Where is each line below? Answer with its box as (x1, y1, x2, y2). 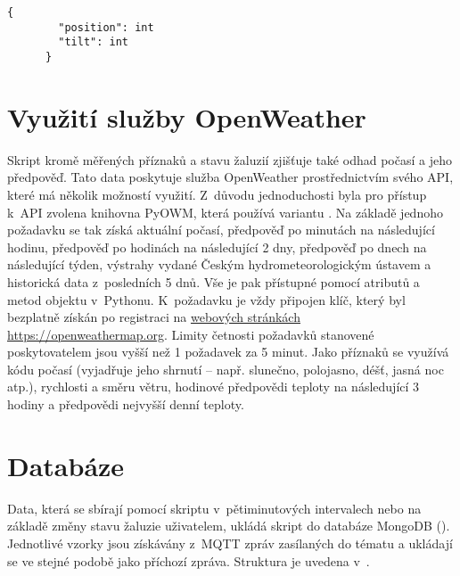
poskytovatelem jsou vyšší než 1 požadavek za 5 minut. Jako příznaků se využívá (7, 342, 449, 361)
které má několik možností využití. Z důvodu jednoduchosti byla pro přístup (7, 185, 427, 203)
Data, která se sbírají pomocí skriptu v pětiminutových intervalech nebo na (7, 498, 422, 517)
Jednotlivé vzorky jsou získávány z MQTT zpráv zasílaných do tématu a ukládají (7, 533, 453, 552)
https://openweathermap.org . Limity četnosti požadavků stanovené (7, 325, 374, 343)
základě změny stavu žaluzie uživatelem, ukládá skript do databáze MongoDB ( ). (7, 516, 450, 535)
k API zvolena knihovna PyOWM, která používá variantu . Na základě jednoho (7, 202, 443, 221)
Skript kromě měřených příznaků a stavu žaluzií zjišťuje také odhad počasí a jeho (7, 150, 452, 169)
